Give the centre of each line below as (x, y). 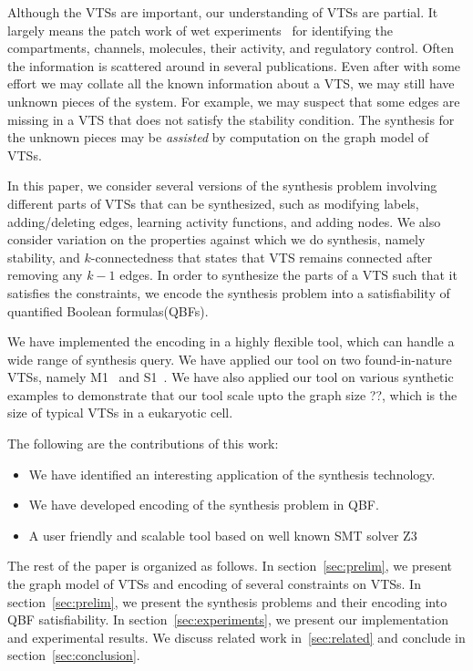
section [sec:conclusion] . (74, 655)
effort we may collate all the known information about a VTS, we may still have (231, 83)
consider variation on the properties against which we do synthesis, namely (216, 239)
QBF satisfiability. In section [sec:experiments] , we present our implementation (228, 619)
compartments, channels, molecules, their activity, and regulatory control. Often (231, 48)
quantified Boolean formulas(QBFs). (108, 310)
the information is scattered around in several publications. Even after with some (234, 65)
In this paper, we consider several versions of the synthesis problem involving (222, 186)
